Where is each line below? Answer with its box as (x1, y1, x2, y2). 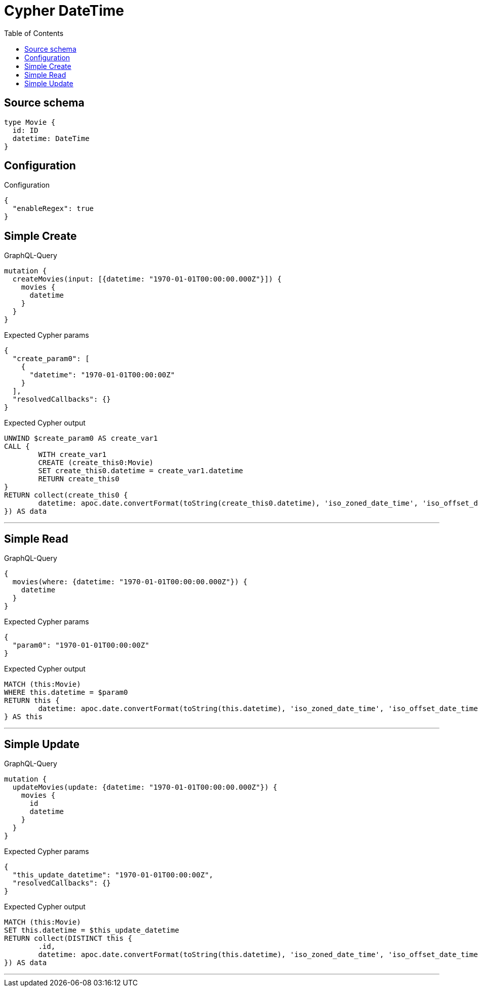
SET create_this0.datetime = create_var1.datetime (38, 467, 244, 475)
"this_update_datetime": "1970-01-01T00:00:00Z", (12, 870, 214, 879)
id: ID (12, 126, 38, 134)
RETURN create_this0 (38, 475, 119, 483)
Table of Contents (4, 28, 64, 38)
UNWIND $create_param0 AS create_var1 (4, 434, 158, 443)
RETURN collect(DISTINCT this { (4, 934, 132, 942)
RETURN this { (4, 696, 60, 705)
